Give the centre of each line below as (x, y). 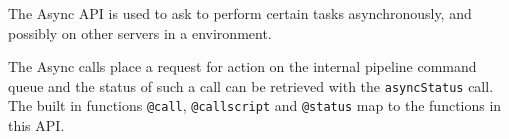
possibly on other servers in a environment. (140, 32)
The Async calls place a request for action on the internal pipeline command (242, 66)
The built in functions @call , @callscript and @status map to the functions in (255, 105)
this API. (36, 125)
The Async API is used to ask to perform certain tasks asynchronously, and (240, 13)
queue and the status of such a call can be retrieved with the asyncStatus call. (251, 85)
